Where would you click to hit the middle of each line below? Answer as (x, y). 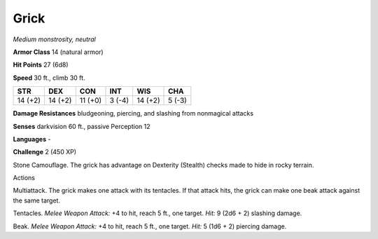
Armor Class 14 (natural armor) (58, 52)
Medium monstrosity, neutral (54, 39)
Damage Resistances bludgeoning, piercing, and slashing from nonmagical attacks (133, 114)
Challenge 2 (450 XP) (45, 152)
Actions (24, 178)
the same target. (37, 200)
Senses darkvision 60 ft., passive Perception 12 (82, 126)
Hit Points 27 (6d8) (41, 65)
